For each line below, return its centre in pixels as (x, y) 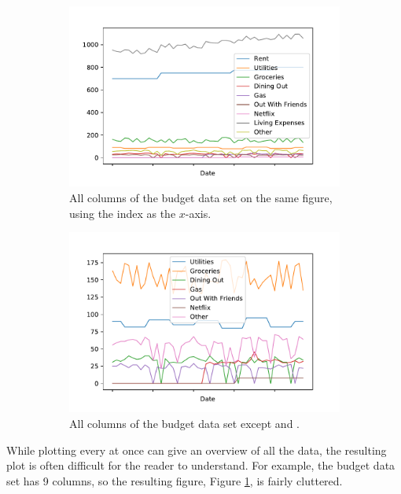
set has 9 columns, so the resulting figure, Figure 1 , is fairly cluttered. (175, 480)
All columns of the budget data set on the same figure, (201, 197)
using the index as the (123, 213)
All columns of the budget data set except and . (184, 424)
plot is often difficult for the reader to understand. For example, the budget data (201, 465)
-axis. (198, 213)
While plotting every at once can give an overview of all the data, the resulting (197, 450)
